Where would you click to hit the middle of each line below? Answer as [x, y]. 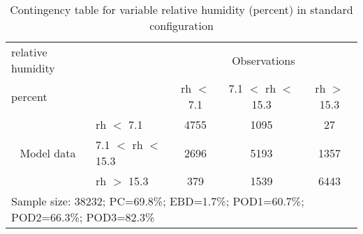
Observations [264, 60]
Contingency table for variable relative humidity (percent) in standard [181, 9]
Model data [48, 153]
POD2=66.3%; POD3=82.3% [83, 217]
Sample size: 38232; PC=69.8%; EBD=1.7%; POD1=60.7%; [158, 201]
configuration [181, 25]
